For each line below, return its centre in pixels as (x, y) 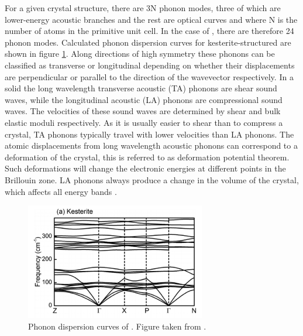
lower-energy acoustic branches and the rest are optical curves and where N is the (151, 19)
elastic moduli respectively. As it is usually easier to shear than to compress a (144, 122)
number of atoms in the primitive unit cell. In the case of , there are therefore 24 (149, 31)
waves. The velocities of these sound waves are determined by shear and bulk (143, 111)
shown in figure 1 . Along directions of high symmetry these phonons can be (140, 54)
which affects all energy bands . (61, 191)
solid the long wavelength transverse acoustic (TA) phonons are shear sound (141, 88)
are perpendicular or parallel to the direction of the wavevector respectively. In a (149, 76)
